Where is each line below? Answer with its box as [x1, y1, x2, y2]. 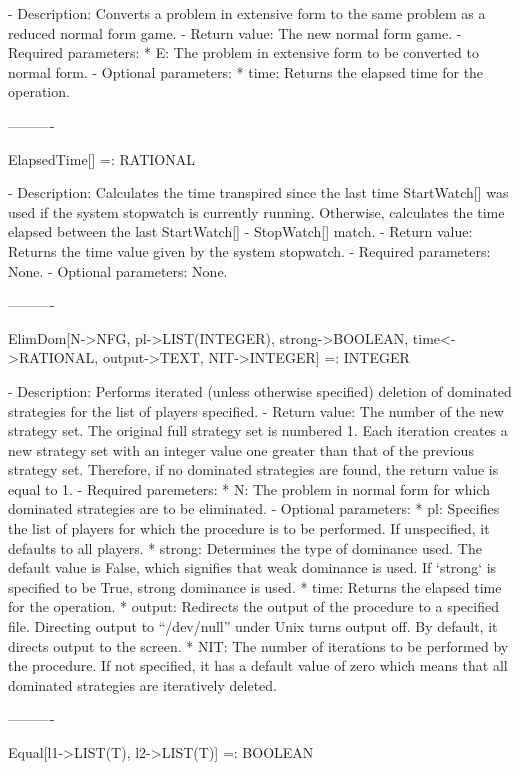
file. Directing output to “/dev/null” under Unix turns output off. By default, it [8, 616, 498, 637]
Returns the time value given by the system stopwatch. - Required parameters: [8, 240, 491, 261]
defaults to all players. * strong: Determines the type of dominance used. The [8, 537, 482, 558]
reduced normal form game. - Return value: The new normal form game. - [8, 22, 462, 43]
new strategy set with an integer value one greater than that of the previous [8, 439, 474, 460]
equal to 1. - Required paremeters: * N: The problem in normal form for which [8, 478, 490, 499]
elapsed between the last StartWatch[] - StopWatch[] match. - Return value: [8, 221, 473, 242]
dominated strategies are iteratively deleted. [8, 674, 277, 695]
